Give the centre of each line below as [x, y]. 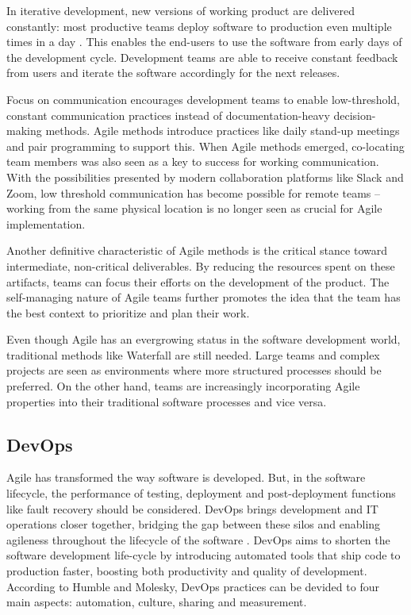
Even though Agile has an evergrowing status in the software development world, [204, 339]
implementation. [46, 223]
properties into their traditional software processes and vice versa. [167, 401]
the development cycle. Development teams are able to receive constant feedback [202, 57]
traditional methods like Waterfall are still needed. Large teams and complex [193, 354]
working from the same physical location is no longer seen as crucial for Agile [194, 208]
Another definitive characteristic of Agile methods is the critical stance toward [197, 250]
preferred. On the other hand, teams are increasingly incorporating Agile [183, 386]
